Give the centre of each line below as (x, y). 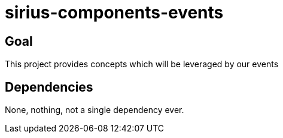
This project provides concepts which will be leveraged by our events (142, 64)
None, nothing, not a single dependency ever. (95, 110)
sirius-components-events (114, 12)
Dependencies (49, 87)
